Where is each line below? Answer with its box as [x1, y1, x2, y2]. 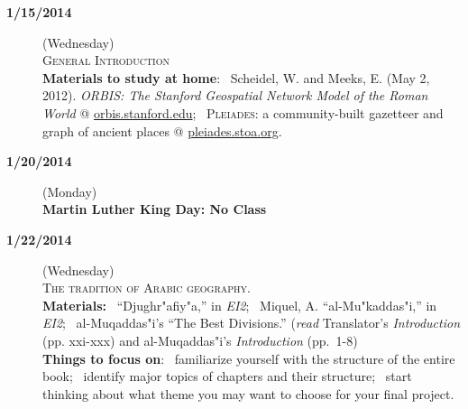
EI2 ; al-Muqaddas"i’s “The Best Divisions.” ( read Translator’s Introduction [42, 313, 461, 332]
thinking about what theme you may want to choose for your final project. [42, 384, 454, 403]
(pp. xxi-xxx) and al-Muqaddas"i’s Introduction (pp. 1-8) [42, 330, 358, 349]
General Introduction [42, 51, 170, 70]
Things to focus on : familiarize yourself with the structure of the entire [42, 349, 455, 367]
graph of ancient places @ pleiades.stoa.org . [42, 121, 282, 140]
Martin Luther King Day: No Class [42, 200, 267, 218]
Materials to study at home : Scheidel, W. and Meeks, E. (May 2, [42, 68, 430, 87]
